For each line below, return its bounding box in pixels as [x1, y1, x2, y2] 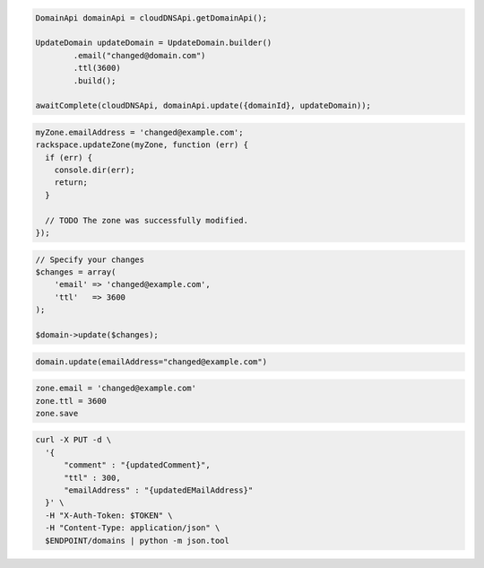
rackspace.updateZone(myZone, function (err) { [35, 140, 248, 150]
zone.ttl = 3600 [35, 396, 108, 406]
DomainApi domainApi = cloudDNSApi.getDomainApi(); [35, 13, 268, 22]
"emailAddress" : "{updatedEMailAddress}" [64, 485, 254, 495]
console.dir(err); [54, 165, 135, 175]
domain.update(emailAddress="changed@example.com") [35, 356, 268, 367]
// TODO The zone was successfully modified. [45, 215, 248, 225]
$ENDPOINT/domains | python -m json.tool [45, 535, 230, 546]
